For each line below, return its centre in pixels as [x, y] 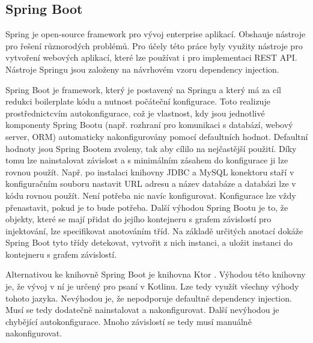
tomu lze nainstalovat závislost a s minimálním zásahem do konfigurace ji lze [147, 160]
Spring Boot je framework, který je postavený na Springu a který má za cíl [144, 89]
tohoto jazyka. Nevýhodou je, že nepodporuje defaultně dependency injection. [149, 298]
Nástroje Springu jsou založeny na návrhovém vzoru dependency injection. [142, 69]
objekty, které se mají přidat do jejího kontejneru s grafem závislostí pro [138, 219]
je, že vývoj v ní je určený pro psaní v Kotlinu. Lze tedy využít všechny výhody [152, 286]
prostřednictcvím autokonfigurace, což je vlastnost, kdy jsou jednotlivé [135, 113]
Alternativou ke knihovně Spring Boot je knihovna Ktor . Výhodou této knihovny [156, 274]
